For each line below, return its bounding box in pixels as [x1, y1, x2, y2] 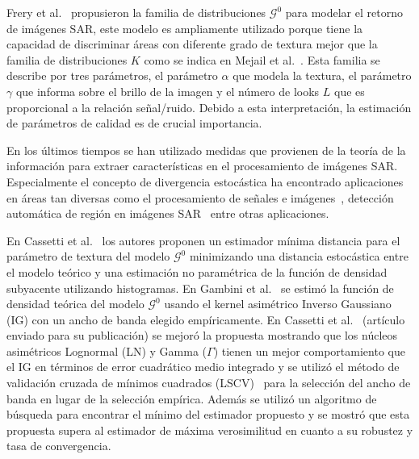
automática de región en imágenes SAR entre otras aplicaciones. [6, 205, 329, 222]
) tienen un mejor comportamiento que [213, 342, 405, 359]
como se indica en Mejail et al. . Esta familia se [144, 51, 380, 68]
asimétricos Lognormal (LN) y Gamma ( [6, 342, 207, 359]
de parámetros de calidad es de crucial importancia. [6, 115, 262, 131]
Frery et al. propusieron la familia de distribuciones [6, 4, 266, 20]
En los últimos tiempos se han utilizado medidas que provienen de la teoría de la [6, 141, 406, 158]
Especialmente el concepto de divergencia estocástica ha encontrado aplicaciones [6, 173, 404, 190]
